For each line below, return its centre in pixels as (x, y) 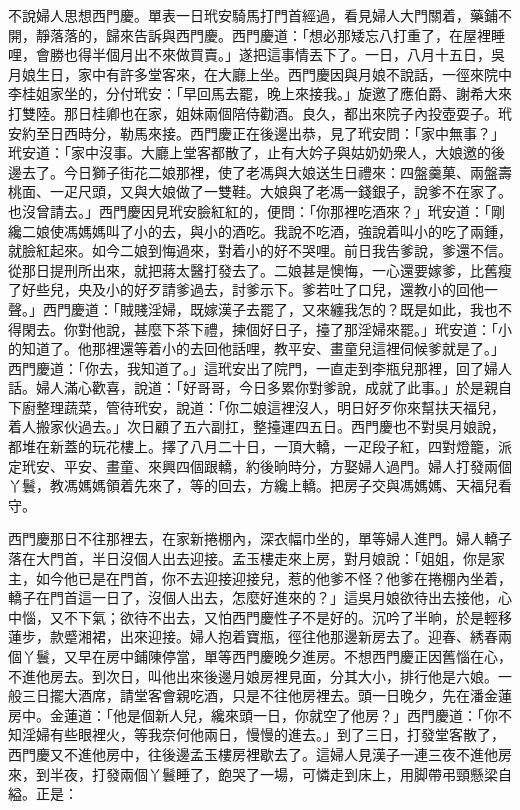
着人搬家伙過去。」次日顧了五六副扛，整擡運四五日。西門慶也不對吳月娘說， (256, 426)
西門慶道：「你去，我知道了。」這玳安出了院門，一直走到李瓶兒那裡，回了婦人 (260, 367)
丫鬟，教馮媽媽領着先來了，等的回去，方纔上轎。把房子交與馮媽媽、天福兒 (253, 485)
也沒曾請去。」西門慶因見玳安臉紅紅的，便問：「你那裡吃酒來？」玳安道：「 (249, 210)
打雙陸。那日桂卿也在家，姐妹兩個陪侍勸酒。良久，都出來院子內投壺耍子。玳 (260, 112)
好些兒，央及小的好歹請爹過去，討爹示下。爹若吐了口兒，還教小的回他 (252, 289)
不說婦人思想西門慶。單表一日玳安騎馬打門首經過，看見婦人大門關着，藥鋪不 (260, 15)
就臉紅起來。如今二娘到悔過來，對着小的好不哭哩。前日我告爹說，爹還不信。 (260, 250)
